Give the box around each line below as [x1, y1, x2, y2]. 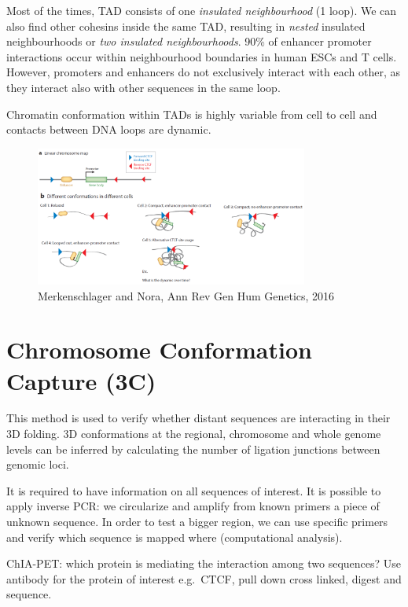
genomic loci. [6, 456, 69, 473]
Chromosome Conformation [6, 333, 312, 366]
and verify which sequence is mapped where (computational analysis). [6, 528, 343, 545]
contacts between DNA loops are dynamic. [6, 121, 211, 138]
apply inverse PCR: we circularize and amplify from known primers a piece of [6, 498, 380, 514]
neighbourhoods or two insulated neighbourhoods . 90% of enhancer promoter [6, 33, 372, 50]
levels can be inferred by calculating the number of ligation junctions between [6, 440, 380, 457]
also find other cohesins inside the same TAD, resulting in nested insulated [6, 17, 366, 34]
